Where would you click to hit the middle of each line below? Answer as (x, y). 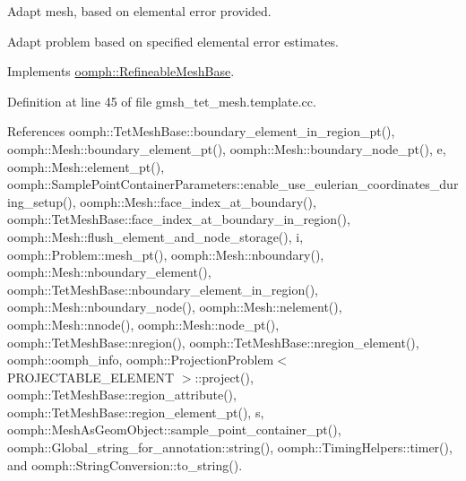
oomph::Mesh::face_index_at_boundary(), (198, 201)
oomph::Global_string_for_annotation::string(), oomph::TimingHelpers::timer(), (230, 447)
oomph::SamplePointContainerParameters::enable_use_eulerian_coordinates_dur (233, 184)
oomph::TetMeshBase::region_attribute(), (122, 395)
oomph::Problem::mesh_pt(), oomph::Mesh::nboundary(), (166, 254)
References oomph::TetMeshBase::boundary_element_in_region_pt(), (201, 131)
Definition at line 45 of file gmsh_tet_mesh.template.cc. (162, 101)
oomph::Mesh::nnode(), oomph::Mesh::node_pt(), (143, 324)
